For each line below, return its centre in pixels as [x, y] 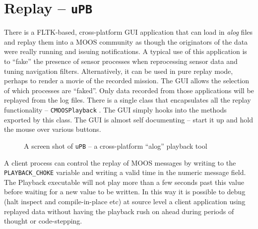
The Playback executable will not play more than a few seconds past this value [124, 182]
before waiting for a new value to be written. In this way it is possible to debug [125, 192]
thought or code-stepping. [43, 221]
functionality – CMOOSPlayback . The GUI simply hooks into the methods [115, 110]
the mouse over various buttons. [53, 129]
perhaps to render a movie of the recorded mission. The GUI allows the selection [127, 81]
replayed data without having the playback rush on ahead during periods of [119, 211]
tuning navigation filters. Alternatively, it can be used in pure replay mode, [119, 71]
